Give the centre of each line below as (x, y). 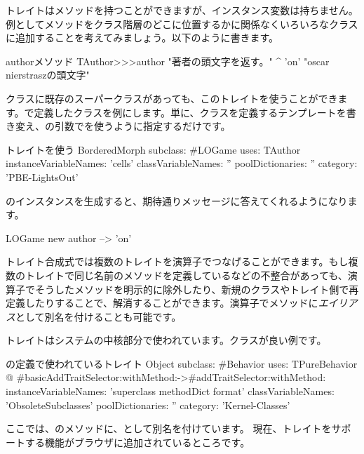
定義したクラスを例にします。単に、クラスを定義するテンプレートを (190, 112)
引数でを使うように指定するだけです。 (142, 126)
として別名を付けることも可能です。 (99, 316)
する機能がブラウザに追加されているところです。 (137, 442)
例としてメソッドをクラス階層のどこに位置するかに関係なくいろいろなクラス (182, 24)
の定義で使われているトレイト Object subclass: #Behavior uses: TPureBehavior (182, 363)
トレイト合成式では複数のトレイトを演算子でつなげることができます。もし (177, 261)
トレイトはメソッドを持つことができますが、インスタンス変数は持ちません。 (182, 10)
